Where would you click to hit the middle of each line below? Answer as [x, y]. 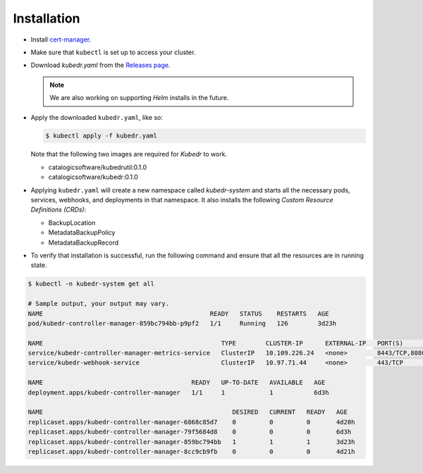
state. [39, 265]
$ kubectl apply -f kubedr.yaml [102, 136]
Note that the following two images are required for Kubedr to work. [129, 154]
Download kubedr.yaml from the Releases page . [100, 65]
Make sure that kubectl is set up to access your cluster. [113, 52]
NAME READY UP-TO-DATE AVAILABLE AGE [177, 383]
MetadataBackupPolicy [82, 233]
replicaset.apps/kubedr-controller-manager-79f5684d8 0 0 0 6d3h [190, 432]
